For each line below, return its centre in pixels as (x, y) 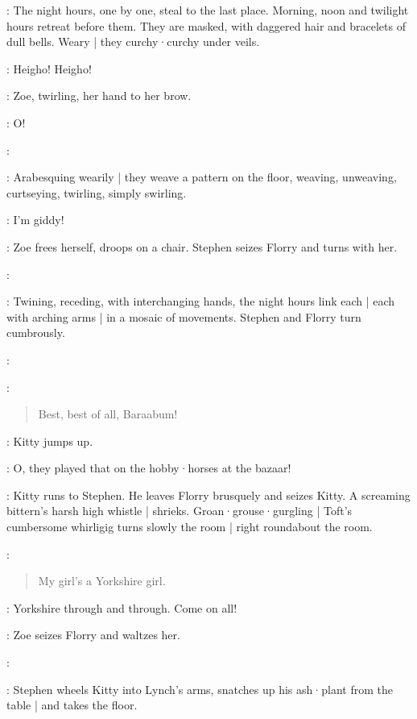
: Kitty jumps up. (50, 441)
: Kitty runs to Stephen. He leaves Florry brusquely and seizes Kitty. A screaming (208, 495)
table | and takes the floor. (72, 705)
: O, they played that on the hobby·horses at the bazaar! (149, 468)
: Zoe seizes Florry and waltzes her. (93, 635)
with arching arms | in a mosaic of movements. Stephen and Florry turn (184, 316)
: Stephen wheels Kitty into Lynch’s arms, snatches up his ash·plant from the (200, 689)
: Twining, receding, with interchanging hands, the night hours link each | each (201, 301)
